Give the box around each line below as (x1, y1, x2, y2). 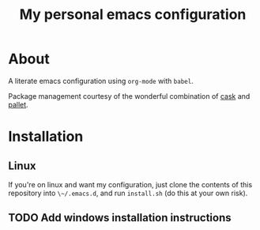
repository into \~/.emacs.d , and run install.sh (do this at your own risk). (8, 188, 248, 198)
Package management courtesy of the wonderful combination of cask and (8, 91, 251, 100)
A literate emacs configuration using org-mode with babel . (8, 76, 194, 85)
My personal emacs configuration (19, 6, 247, 24)
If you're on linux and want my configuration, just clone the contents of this (8, 179, 253, 189)
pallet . (8, 100, 29, 109)
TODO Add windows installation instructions (8, 211, 232, 224)
